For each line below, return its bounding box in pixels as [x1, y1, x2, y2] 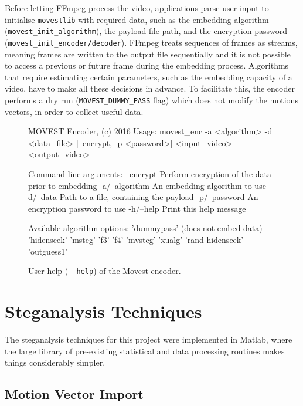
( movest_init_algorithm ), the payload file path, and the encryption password [5, 25, 287, 37]
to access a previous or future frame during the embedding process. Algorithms [5, 59, 289, 72]
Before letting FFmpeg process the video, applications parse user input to [5, 2, 269, 13]
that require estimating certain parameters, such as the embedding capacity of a [5, 70, 292, 83]
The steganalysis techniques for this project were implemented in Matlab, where [5, 333, 292, 345]
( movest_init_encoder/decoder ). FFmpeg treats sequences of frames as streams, [5, 36, 298, 48]
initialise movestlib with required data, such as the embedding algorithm [5, 13, 269, 25]
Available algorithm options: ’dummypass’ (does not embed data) [28, 222, 263, 234]
